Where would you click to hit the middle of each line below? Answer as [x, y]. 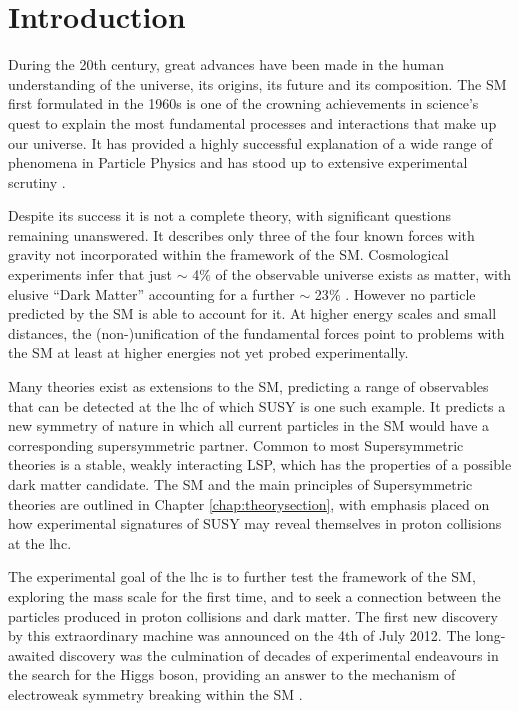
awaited [31, 654]
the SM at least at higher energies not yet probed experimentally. [208, 352]
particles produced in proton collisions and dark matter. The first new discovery [253, 615]
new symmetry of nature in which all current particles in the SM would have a [249, 425]
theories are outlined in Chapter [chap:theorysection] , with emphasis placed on [249, 503]
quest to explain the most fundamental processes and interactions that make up [252, 122]
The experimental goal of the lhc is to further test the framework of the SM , [242, 576]
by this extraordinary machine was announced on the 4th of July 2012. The [239, 635]
